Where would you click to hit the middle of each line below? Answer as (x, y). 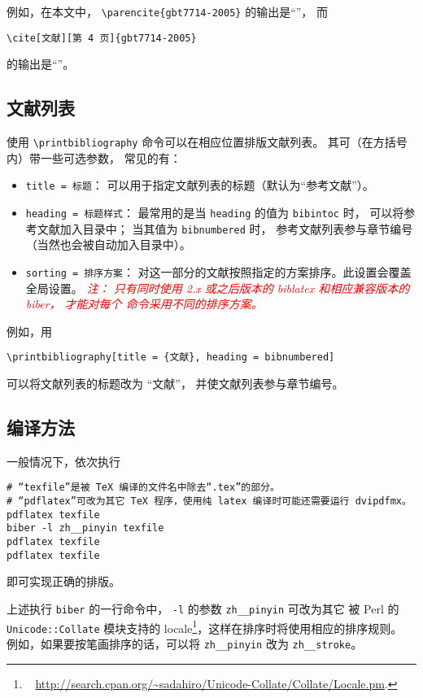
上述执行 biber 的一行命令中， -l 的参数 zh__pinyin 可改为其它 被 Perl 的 (203, 608)
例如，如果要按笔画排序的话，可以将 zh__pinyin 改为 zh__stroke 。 (185, 643)
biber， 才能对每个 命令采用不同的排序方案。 (144, 304)
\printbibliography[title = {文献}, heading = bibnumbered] (171, 358)
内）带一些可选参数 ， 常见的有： (94, 157)
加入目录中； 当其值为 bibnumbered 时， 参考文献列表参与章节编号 (236, 228)
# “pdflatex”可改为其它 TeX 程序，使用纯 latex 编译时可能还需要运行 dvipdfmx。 (209, 502)
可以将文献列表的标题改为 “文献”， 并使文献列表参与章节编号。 (175, 384)
